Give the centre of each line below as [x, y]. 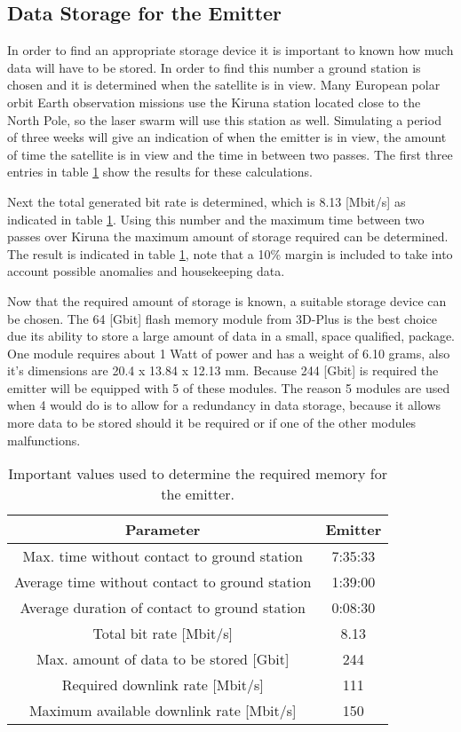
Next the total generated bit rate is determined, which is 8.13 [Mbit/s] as [207, 201]
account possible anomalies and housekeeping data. [146, 271]
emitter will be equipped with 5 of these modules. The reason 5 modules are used [229, 387]
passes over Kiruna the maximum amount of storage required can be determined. [228, 236]
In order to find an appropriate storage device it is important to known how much [230, 50]
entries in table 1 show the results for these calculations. [160, 172]
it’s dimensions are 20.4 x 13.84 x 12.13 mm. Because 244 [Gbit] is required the [223, 370]
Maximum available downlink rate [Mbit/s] [163, 711]
